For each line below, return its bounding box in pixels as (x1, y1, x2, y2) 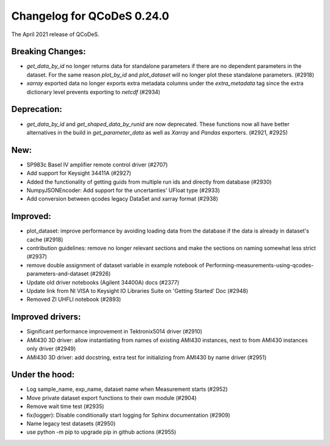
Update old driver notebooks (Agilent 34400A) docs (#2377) (26, 278, 180, 286)
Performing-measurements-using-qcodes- (205, 261, 314, 269)
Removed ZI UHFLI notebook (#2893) (26, 295, 122, 303)
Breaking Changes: (11, 46, 86, 57)
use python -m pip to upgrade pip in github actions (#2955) (26, 428, 177, 436)
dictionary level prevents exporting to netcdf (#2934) (26, 88, 161, 95)
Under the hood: (11, 370, 75, 380)
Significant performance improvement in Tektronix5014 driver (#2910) (26, 328, 203, 335)
